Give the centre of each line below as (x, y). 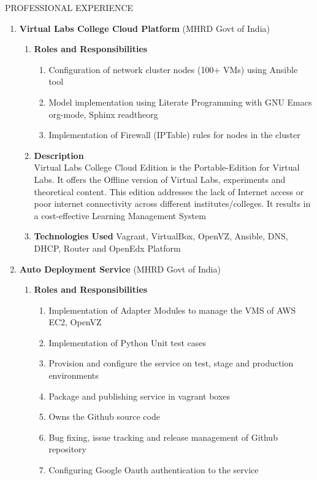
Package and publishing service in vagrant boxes (139, 396)
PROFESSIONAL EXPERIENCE (69, 7)
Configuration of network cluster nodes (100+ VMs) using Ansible (173, 69)
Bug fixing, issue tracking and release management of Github (163, 437)
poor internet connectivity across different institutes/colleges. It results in (172, 203)
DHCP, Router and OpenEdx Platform (107, 248)
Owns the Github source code (104, 416)
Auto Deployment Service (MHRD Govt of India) (120, 269)
